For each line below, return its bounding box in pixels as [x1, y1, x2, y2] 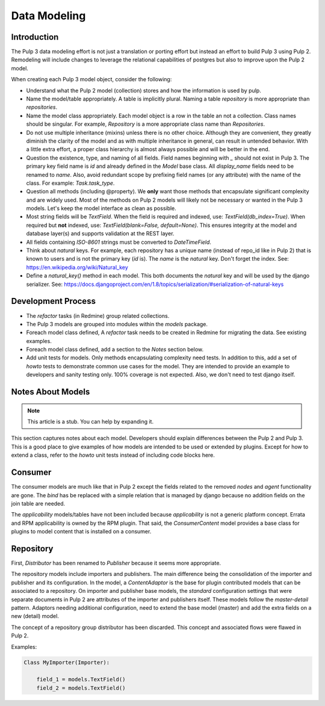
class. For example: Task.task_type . [26, 179, 115, 187]
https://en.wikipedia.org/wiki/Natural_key [26, 264, 129, 271]
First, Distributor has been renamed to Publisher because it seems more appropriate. [11, 559, 221, 566]
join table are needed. [11, 500, 66, 507]
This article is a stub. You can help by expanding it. [27, 418, 153, 426]
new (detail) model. [11, 613, 60, 620]
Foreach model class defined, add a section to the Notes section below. [26, 346, 204, 353]
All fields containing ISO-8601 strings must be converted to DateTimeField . [26, 238, 212, 246]
